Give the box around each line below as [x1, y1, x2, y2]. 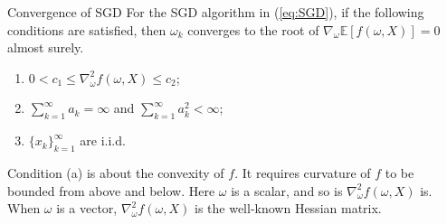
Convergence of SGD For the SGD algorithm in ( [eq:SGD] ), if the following [7, 3, 424, 21]
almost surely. [7, 38, 84, 57]
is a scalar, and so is [231, 181, 343, 200]
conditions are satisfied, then [7, 20, 166, 39]
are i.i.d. [80, 131, 126, 150]
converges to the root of [187, 20, 319, 39]
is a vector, [56, 199, 118, 218]
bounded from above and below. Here [7, 181, 215, 200]
